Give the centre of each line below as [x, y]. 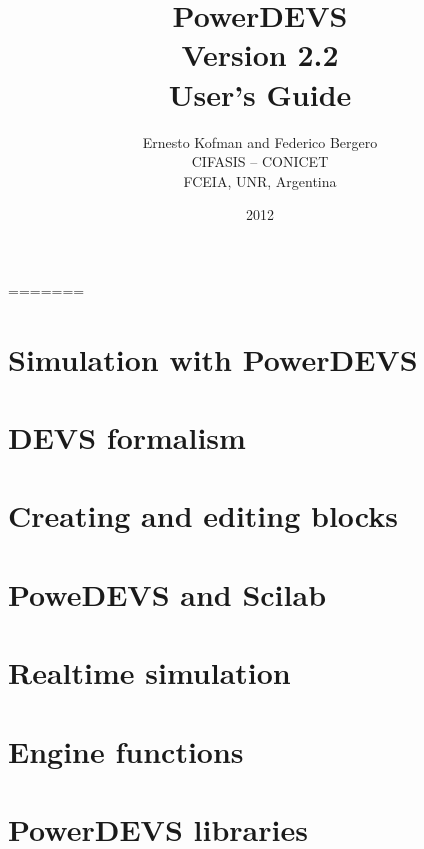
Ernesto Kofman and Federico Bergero [260, 141]
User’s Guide [260, 93]
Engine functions [126, 750]
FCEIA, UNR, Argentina [260, 180]
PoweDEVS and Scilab [167, 593]
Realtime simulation [149, 672]
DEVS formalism [127, 437]
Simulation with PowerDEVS [213, 358]
